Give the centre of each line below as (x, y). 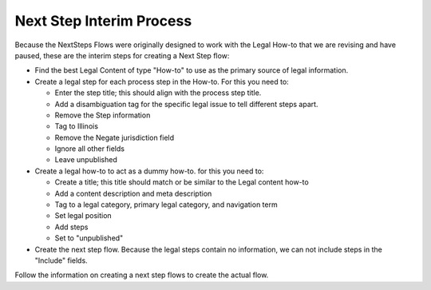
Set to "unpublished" (89, 238)
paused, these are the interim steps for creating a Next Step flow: (122, 55)
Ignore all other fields (90, 149)
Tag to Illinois (77, 126)
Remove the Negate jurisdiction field (115, 137)
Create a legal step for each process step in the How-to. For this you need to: (162, 81)
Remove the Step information (103, 115)
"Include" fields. (61, 260)
